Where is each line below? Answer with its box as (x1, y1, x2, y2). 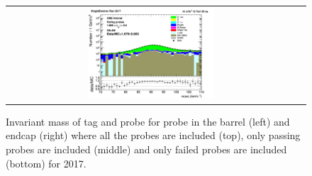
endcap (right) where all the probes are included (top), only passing (6, 128, 301, 143)
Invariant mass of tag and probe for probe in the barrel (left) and (6, 114, 290, 128)
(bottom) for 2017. (6, 155, 87, 170)
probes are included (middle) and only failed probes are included (6, 142, 287, 157)
